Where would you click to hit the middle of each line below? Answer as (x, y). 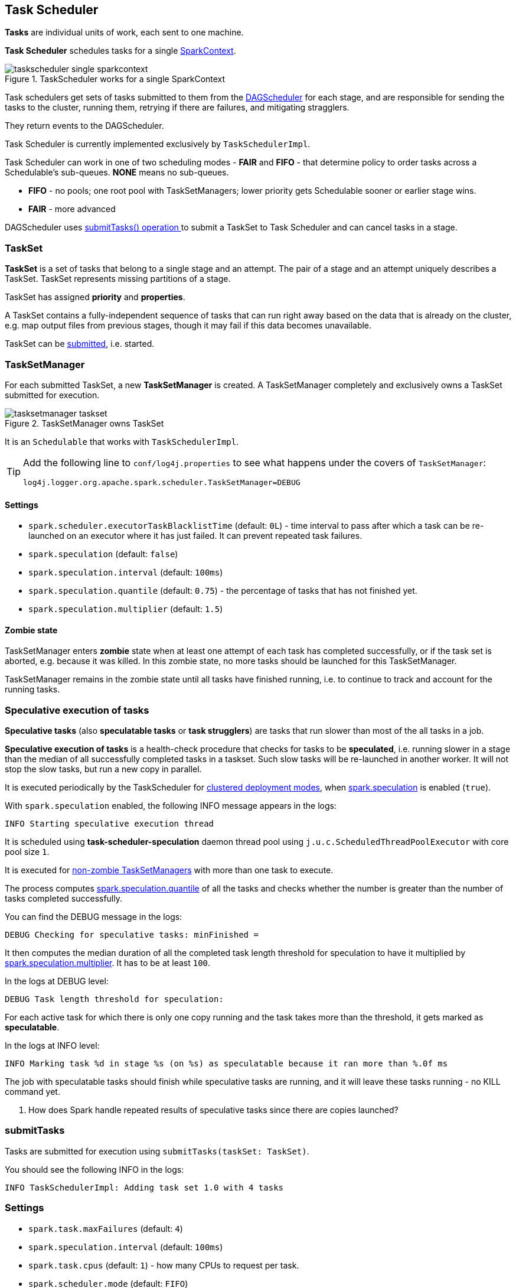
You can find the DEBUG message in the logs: (94, 917)
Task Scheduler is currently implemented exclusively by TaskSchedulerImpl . (158, 144)
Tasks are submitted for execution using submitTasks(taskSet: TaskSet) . (157, 1151)
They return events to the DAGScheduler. (84, 126)
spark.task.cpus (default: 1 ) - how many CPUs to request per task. (164, 1265)
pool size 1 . (27, 852)
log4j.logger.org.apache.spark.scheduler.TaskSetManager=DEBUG (162, 482)
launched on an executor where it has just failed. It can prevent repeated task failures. (195, 536)
